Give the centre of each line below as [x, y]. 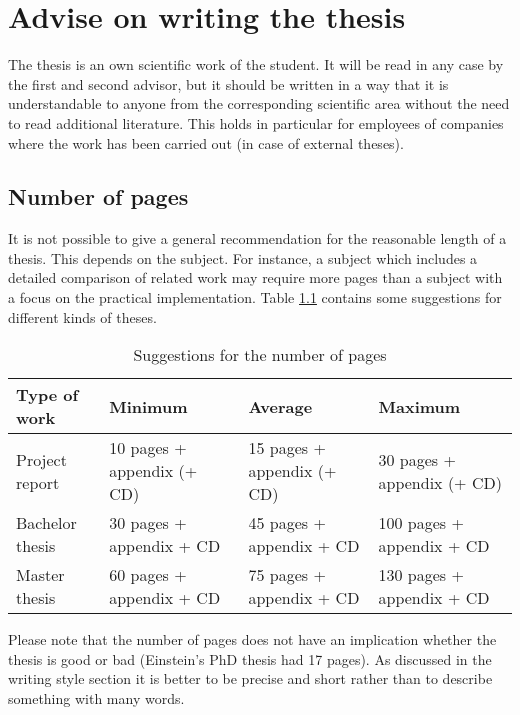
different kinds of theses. [82, 316]
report [38, 482]
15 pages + [287, 448]
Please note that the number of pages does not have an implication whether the [252, 639]
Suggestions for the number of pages [260, 355]
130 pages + [421, 575]
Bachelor [46, 523]
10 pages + [148, 448]
